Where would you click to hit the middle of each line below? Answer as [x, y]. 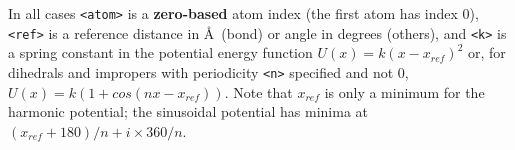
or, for [487, 52]
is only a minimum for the [404, 91]
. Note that [258, 91]
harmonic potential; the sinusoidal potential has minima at [188, 111]
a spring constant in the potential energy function [160, 52]
